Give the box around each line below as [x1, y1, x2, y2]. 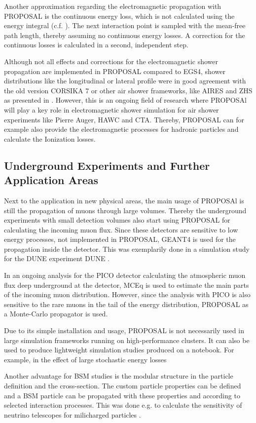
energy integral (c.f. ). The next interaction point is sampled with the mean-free [4, 20, 246, 31]
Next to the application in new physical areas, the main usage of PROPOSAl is [4, 195, 244, 205]
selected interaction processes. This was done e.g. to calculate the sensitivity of [4, 400, 242, 410]
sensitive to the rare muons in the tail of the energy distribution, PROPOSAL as [4, 299, 249, 309]
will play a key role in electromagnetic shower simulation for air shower [4, 104, 219, 115]
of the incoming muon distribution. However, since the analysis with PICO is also [4, 289, 251, 300]
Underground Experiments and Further [4, 157, 210, 173]
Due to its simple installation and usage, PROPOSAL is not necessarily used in [4, 325, 244, 336]
